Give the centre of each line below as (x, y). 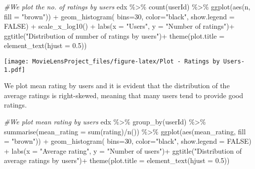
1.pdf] (15, 70)
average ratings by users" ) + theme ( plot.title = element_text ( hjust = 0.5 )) (117, 160)
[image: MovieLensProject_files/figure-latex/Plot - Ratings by (112, 61)
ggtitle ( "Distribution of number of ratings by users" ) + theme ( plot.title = (114, 35)
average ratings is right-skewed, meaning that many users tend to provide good (124, 95)
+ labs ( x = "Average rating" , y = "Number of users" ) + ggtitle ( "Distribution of (123, 150)
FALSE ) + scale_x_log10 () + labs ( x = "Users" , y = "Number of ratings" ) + (119, 26)
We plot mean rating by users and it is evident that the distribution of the (117, 85)
